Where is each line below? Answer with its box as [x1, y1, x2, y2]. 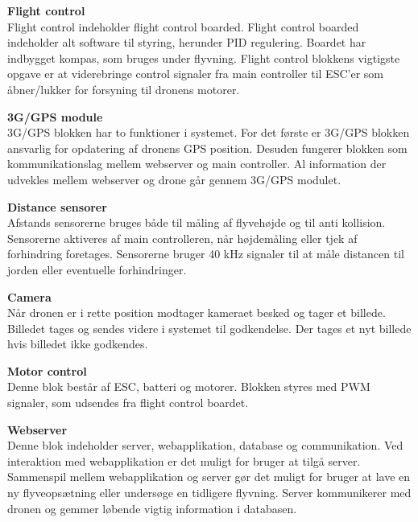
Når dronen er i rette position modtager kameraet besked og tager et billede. [7, 304, 386, 321]
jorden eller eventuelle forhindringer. [7, 261, 187, 277]
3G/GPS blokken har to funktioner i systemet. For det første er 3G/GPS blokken [7, 124, 410, 141]
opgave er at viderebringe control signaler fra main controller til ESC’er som [7, 65, 383, 82]
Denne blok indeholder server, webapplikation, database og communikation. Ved [7, 437, 404, 454]
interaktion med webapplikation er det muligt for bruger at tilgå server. [7, 452, 361, 469]
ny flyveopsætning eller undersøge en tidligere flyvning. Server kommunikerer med [7, 484, 412, 501]
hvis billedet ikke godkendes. [7, 335, 148, 352]
